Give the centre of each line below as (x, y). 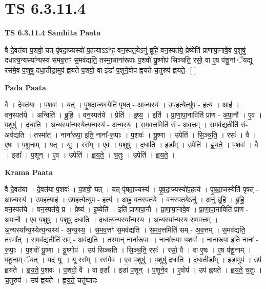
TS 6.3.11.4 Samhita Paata (53, 33)
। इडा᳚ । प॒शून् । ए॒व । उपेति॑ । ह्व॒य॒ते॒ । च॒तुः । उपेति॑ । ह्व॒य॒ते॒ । (90, 155)
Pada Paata (25, 87)
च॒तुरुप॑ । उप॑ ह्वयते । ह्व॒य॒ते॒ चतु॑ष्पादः (51, 280)
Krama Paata (29, 172)
